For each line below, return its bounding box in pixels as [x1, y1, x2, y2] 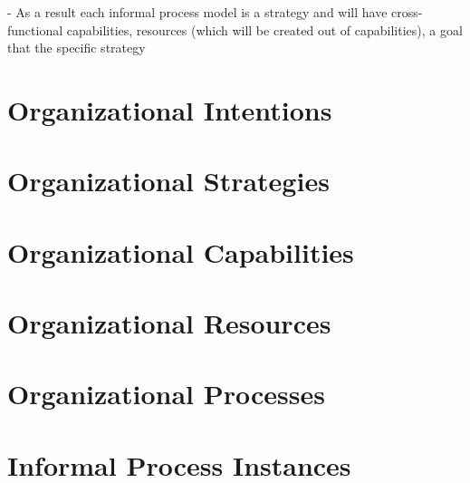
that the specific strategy [7, 38, 146, 57]
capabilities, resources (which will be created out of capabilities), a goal [66, 20, 463, 39]
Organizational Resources [7, 304, 331, 342]
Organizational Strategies [7, 162, 330, 199]
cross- [391, 3, 423, 21]
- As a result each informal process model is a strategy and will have [7, 3, 388, 21]
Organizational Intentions [7, 91, 332, 128]
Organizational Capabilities [7, 233, 354, 270]
